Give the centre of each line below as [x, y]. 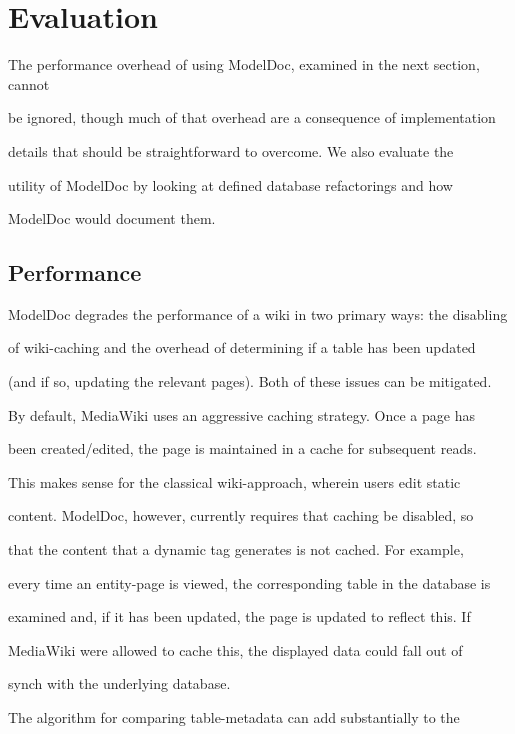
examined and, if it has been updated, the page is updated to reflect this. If [239, 616]
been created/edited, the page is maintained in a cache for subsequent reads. [242, 448]
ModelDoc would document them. [112, 218]
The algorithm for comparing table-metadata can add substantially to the [234, 717]
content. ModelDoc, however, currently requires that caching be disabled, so [241, 515]
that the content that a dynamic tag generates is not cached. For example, [236, 549]
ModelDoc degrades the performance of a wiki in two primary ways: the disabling [258, 313]
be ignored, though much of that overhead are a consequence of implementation [252, 117]
